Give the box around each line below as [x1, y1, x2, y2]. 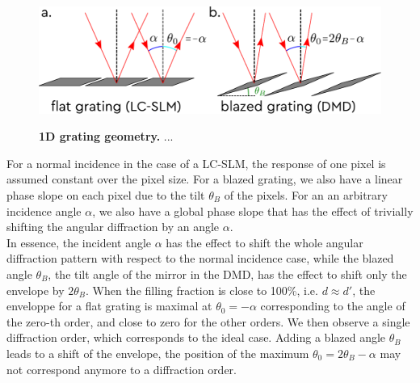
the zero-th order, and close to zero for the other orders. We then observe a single [6, 313, 410, 330]
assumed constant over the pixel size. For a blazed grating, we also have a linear [6, 170, 403, 187]
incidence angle [6, 202, 82, 219]
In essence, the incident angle [6, 234, 152, 250]
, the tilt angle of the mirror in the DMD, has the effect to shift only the [48, 266, 407, 282]
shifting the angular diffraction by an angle [6, 218, 220, 235]
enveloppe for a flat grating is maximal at [6, 297, 212, 314]
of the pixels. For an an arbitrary [224, 187, 388, 204]
